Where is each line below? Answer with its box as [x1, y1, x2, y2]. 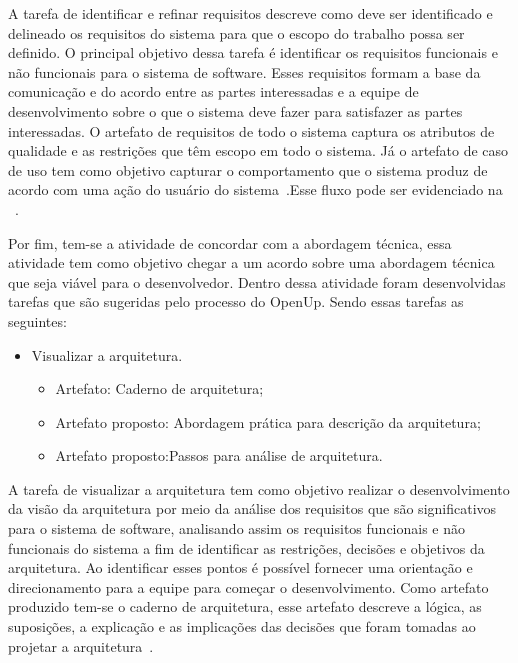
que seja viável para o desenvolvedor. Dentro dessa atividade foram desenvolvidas [8, 271, 506, 292]
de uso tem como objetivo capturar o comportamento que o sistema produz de [8, 159, 488, 180]
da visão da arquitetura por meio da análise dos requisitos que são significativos [8, 498, 497, 519]
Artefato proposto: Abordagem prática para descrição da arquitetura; [55, 411, 481, 432]
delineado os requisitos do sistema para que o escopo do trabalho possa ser [8, 22, 465, 43]
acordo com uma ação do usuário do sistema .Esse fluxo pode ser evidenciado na [8, 179, 503, 200]
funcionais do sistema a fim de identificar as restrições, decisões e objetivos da [8, 537, 485, 558]
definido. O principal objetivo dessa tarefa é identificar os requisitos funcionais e [8, 42, 498, 63]
